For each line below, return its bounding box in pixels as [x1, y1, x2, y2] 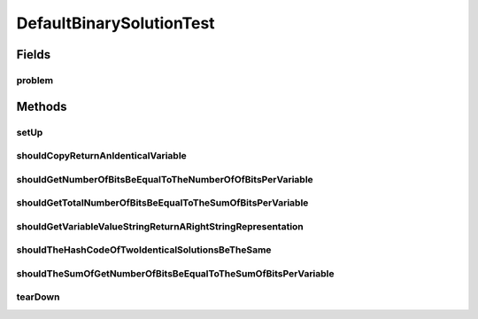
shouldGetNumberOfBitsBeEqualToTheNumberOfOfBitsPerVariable [16, 173, 313, 185]
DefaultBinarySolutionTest [16, 13, 216, 33]
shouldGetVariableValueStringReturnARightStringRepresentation [16, 220, 305, 232]
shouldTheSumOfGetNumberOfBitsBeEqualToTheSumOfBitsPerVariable [16, 267, 335, 279]
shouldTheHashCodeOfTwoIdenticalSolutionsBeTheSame [16, 244, 272, 256]
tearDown [16, 291, 60, 303]
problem [16, 74, 54, 86]
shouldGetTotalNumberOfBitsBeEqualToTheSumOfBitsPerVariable [16, 197, 309, 209]
